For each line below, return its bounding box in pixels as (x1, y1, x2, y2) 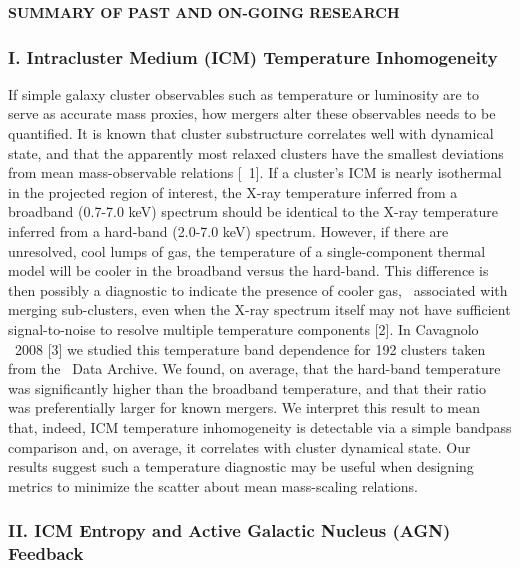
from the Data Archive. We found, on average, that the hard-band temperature (8, 358, 501, 379)
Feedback (8, 541, 84, 566)
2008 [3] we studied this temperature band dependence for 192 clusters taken (14, 338, 486, 359)
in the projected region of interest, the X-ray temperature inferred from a (8, 181, 458, 202)
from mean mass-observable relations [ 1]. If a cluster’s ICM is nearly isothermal (8, 162, 502, 183)
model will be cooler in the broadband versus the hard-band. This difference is (8, 260, 489, 281)
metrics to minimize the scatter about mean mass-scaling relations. (8, 475, 419, 496)
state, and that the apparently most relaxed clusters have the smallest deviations (8, 142, 504, 163)
